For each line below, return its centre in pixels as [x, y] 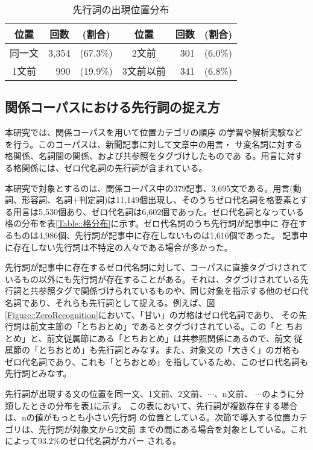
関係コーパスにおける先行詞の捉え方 [112, 107]
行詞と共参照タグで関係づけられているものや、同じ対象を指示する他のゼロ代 [157, 291]
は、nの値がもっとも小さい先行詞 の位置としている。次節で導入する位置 [148, 417]
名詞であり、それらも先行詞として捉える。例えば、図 [110, 302]
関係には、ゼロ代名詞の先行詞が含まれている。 [114, 167]
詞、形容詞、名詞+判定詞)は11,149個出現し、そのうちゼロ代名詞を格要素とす [156, 200]
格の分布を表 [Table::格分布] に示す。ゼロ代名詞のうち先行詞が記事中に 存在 [152, 223]
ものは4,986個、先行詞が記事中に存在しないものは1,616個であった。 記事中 [160, 235]
